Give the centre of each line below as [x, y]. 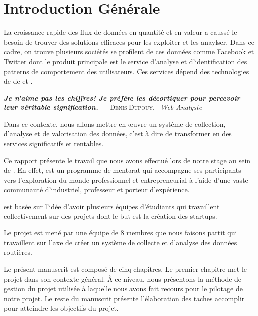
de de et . [18, 81]
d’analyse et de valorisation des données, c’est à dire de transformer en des [118, 134]
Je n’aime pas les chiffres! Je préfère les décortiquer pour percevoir [122, 97]
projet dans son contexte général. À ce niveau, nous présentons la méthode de [123, 278]
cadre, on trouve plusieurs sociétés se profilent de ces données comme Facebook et [129, 52]
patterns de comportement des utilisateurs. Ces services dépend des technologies [127, 71]
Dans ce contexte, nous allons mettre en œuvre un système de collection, [115, 124]
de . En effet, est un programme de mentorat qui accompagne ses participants [123, 170]
